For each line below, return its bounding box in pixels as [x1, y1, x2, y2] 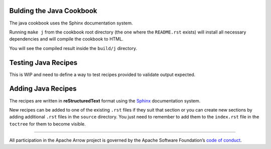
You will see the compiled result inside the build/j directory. [9, 45, 138, 51]
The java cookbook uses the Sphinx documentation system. [9, 20, 133, 26]
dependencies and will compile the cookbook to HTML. [9, 36, 124, 42]
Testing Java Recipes [9, 58, 78, 67]
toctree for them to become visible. [9, 120, 86, 127]
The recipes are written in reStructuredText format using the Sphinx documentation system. [9, 97, 201, 103]
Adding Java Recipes [9, 84, 77, 93]
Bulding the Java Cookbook [9, 6, 97, 15]
